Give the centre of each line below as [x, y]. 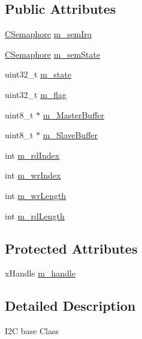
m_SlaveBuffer [70, 135]
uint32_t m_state [38, 74]
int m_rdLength [35, 215]
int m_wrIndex [33, 175]
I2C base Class [32, 331]
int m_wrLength [36, 195]
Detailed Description [70, 306]
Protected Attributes [71, 248]
